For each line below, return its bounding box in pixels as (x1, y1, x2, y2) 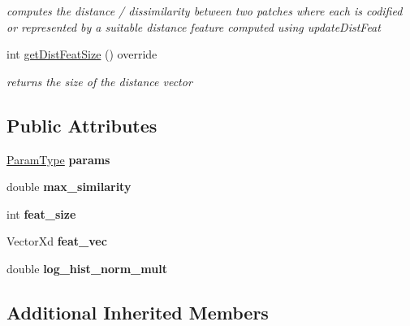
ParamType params (6, 150, 110, 167)
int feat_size (6, 205, 76, 222)
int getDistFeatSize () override (6, 46, 158, 63)
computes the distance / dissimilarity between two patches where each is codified (6, 2, 403, 19)
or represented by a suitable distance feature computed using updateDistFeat (6, 18, 381, 35)
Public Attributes (6, 112, 158, 137)
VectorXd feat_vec (6, 233, 107, 250)
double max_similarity (6, 178, 132, 195)
